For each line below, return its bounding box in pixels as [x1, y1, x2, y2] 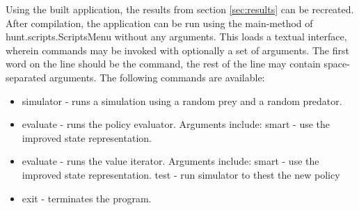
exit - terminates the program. [22, 191, 152, 205]
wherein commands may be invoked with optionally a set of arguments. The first [6, 42, 349, 57]
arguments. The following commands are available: [49, 70, 265, 84]
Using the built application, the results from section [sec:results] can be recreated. [6, 2, 354, 16]
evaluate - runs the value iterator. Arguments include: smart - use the [22, 154, 319, 168]
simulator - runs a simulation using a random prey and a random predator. [22, 93, 342, 108]
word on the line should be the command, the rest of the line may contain [6, 56, 321, 71]
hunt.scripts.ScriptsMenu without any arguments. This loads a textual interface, [6, 29, 347, 44]
